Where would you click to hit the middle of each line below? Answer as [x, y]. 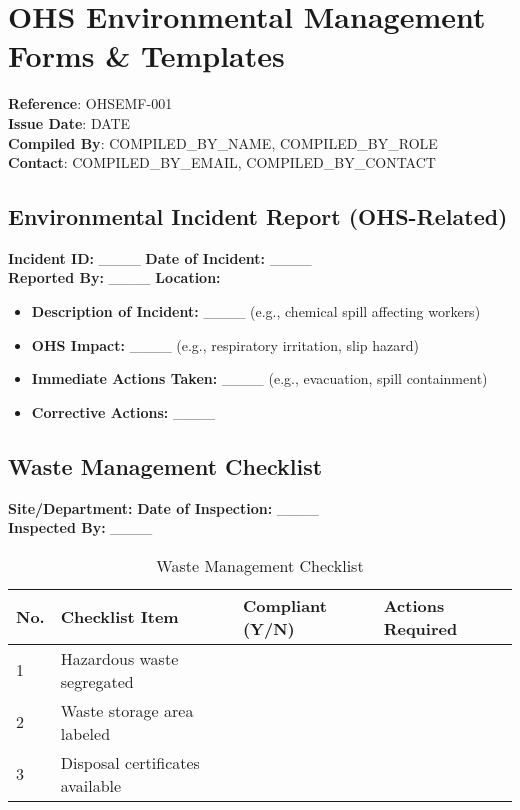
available [91, 785]
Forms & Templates [146, 55]
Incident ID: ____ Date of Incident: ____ [160, 257]
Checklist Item [119, 617]
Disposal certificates [130, 762]
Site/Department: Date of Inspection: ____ [163, 507]
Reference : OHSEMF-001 [90, 103]
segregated [97, 681]
